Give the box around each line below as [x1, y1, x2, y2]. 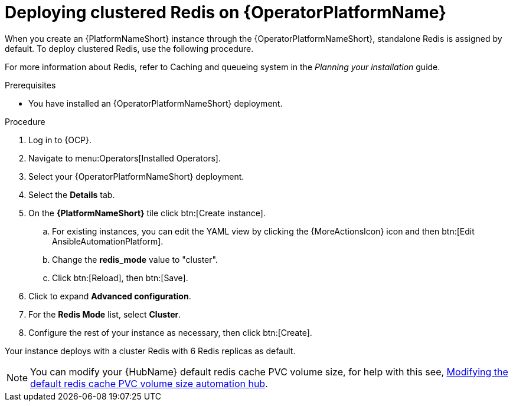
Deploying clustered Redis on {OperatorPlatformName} [5, 2, 447, 22]
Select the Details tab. [28, 189, 115, 200]
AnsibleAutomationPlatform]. [52, 236, 164, 246]
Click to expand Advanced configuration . [28, 291, 191, 301]
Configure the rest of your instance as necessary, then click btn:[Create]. [28, 327, 312, 338]
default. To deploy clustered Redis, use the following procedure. [5, 43, 254, 54]
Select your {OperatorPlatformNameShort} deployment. [28, 171, 244, 181]
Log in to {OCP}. [28, 134, 92, 145]
